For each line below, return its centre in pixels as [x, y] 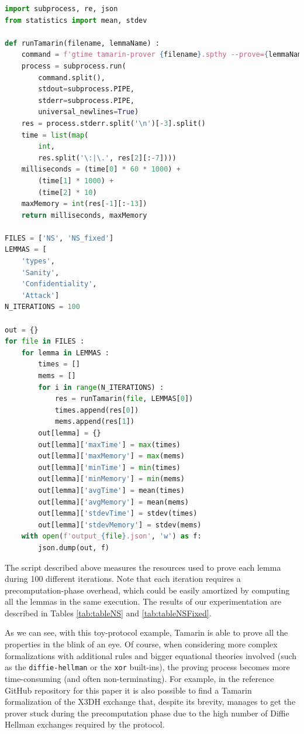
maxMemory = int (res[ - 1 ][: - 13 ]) [84, 204]
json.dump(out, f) [74, 548]
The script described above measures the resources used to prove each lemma [143, 567]
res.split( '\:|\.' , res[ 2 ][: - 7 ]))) [107, 158]
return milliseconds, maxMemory [84, 215]
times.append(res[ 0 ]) [97, 410]
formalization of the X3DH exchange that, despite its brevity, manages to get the [150, 702]
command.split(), [72, 78]
